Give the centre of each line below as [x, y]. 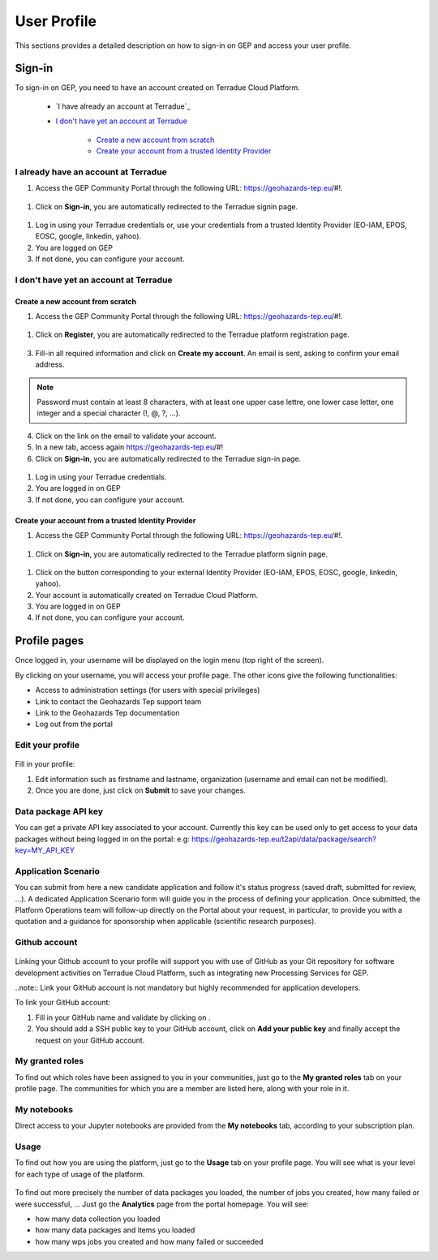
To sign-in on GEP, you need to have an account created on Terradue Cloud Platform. [157, 88]
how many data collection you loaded [98, 1219]
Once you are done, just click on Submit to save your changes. [141, 790]
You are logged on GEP [74, 247]
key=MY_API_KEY [45, 850]
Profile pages [49, 641]
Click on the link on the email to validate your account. [126, 436]
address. [50, 364]
